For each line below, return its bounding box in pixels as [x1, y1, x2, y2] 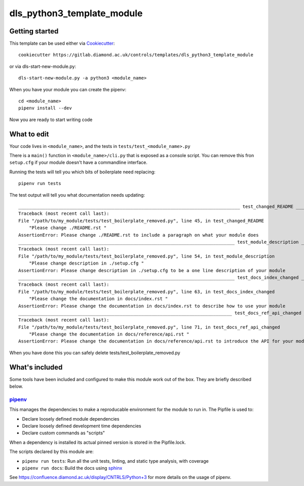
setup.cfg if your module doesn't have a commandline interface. [9, 160, 148, 166]
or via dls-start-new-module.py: [9, 63, 76, 69]
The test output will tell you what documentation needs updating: [9, 192, 145, 198]
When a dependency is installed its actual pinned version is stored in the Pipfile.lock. [9, 439, 186, 445]
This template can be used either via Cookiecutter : [9, 41, 115, 47]
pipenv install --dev [18, 105, 72, 111]
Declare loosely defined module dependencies [22, 416, 120, 422]
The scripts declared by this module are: [9, 448, 94, 455]
